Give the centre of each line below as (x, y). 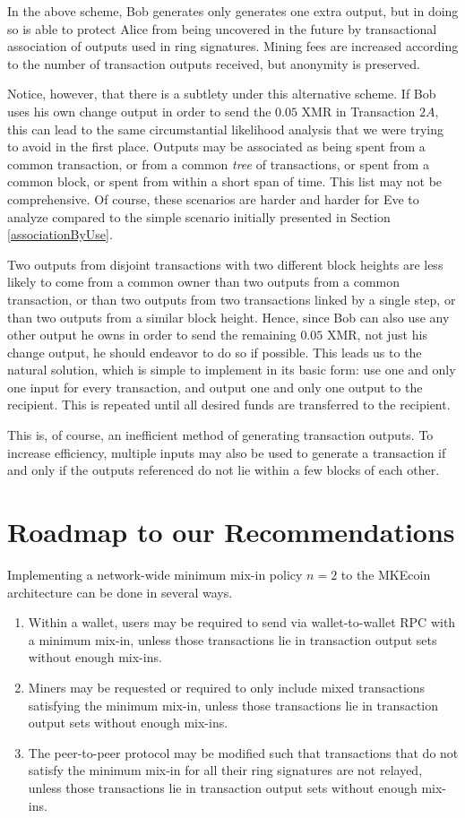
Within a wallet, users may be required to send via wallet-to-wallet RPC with (242, 622)
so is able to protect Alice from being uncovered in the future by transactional (222, 28)
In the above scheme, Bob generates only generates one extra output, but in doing (233, 11)
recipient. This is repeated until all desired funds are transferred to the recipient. (229, 405)
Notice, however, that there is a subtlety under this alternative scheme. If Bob (222, 94)
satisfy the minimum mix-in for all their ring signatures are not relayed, (225, 770)
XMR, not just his (377, 335)
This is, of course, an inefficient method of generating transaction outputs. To (220, 435)
